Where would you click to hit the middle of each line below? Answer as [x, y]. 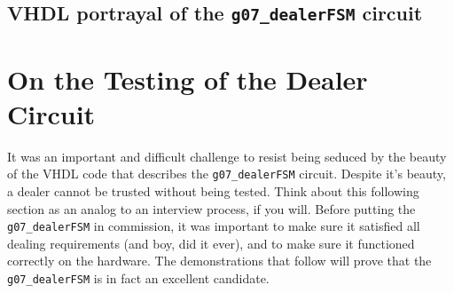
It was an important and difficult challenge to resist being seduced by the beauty [227, 156]
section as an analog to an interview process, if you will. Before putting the [211, 208]
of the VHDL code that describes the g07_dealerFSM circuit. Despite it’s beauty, [227, 174]
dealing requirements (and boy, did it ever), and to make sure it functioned [211, 243]
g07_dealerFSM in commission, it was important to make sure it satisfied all [214, 226]
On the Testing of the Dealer [188, 79]
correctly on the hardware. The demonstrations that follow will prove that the [219, 261]
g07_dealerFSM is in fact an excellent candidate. [138, 277]
